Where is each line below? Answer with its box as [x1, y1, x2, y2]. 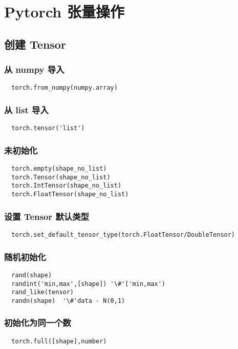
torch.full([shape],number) [11, 337, 107, 345]
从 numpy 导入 [4, 63, 64, 76]
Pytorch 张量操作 [4, 1, 124, 22]
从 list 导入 [4, 103, 49, 116]
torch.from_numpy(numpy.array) [11, 84, 118, 92]
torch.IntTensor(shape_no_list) [11, 182, 122, 190]
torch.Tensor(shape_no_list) [11, 173, 111, 181]
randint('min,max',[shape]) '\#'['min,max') [11, 280, 165, 288]
